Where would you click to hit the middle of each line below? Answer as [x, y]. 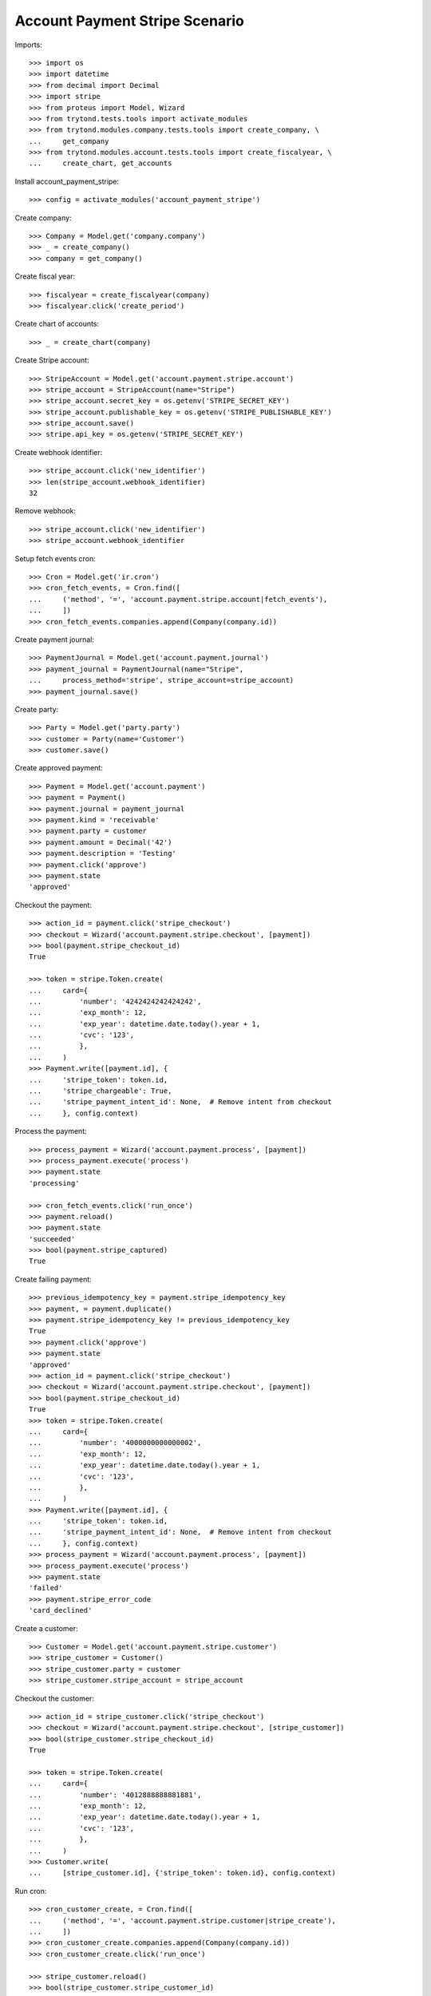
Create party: [37, 709]
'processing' [54, 1183]
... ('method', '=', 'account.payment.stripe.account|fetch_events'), [178, 599]
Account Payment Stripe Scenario [130, 21]
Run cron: [31, 1891]
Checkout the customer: [55, 1698]
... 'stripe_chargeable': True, [101, 1091]
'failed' [46, 1588]
